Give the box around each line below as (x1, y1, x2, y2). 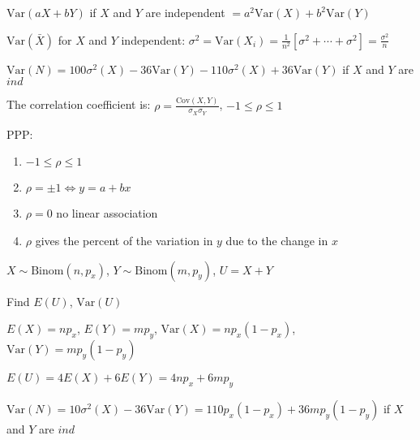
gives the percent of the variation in (35, 231, 213, 248)
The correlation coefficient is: (6, 96, 151, 113)
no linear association (56, 205, 158, 222)
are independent (145, 4, 225, 20)
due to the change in (225, 231, 328, 248)
